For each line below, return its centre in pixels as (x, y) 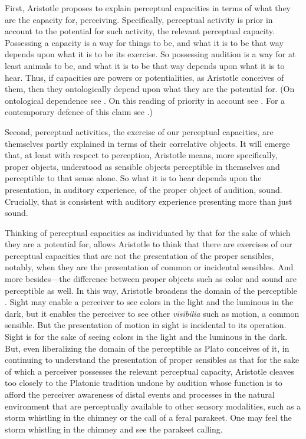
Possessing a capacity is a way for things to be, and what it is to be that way (144, 42)
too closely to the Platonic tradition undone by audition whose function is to (144, 383)
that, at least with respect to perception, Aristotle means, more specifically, (141, 155)
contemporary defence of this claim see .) (79, 112)
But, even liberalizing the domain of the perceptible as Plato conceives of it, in (147, 348)
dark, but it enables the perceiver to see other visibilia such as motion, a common (152, 313)
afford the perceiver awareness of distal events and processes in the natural (140, 394)
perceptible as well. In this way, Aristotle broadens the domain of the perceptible (151, 290)
